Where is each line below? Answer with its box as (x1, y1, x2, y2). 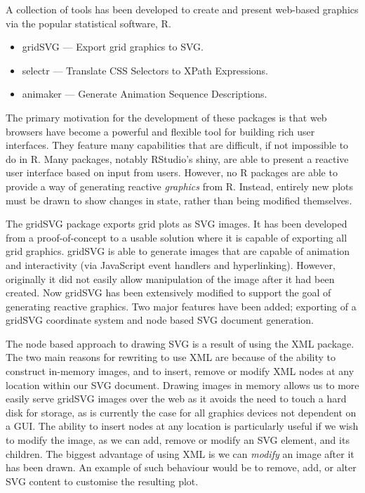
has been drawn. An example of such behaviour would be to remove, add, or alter (6, 460, 357, 475)
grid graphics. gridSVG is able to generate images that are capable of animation (6, 244, 350, 258)
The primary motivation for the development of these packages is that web (6, 110, 327, 124)
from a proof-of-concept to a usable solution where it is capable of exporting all (6, 230, 347, 244)
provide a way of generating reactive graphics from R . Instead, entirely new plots (6, 178, 353, 193)
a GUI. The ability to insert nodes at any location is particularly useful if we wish (6, 419, 359, 433)
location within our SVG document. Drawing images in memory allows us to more (6, 377, 359, 392)
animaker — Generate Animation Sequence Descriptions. (22, 86, 267, 101)
